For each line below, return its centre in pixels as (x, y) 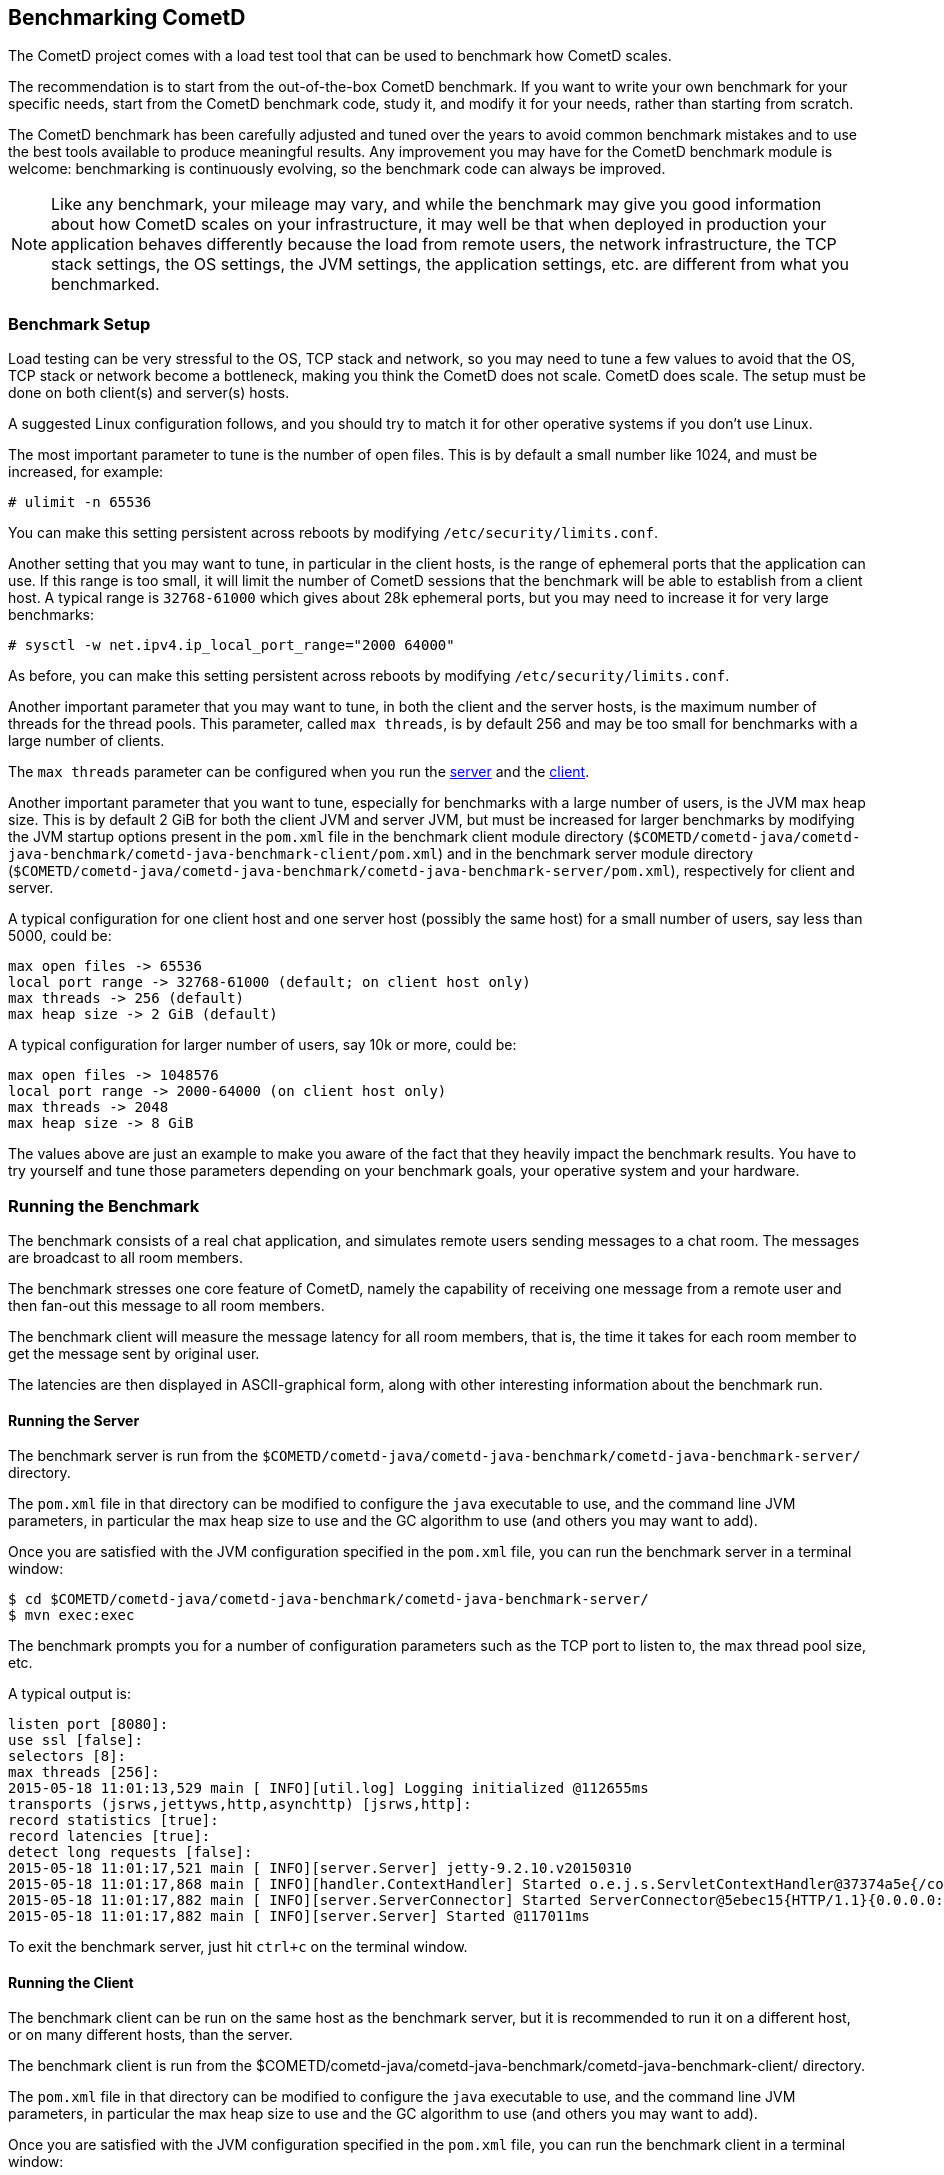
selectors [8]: (67, 1756)
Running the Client (71, 1982)
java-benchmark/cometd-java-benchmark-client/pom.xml (223, 854)
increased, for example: (86, 472)
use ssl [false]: (75, 1740)
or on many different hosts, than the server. (150, 2035)
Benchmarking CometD (127, 17)
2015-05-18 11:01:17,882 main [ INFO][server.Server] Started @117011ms (299, 1916)
